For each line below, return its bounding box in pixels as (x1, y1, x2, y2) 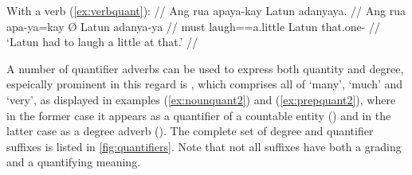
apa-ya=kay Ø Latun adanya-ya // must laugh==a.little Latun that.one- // (6, 17, 381, 34)
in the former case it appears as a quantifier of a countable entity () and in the (6, 107, 391, 123)
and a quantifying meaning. (6, 154, 141, 170)
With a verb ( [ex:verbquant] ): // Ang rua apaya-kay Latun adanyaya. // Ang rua (6, 2, 406, 18)
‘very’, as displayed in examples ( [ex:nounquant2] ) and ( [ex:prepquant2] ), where (6, 91, 396, 107)
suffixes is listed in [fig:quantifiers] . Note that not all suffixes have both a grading (6, 138, 402, 154)
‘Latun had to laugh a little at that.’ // (6, 33, 198, 50)
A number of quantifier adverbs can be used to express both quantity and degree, (6, 60, 404, 76)
